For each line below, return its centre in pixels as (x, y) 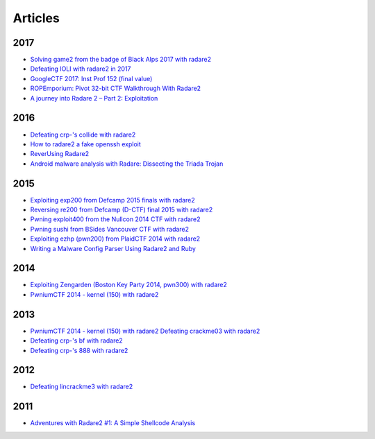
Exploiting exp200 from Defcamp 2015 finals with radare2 (113, 200)
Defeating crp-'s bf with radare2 (76, 341)
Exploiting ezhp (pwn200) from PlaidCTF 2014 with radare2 (115, 239)
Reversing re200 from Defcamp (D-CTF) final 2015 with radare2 (122, 209)
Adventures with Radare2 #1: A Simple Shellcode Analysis (113, 423)
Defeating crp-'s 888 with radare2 (79, 350)
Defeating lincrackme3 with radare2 (82, 387)
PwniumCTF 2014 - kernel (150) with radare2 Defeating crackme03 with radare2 (145, 331)
